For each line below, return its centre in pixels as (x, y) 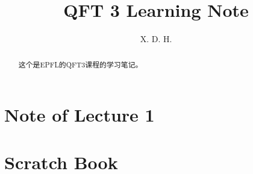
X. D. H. (156, 39)
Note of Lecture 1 (80, 115)
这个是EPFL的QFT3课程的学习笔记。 (80, 64)
